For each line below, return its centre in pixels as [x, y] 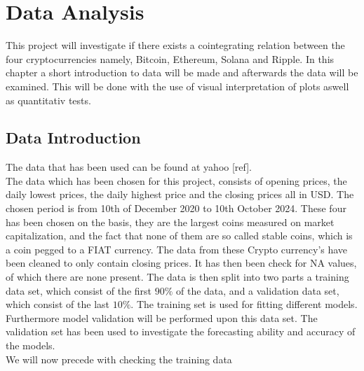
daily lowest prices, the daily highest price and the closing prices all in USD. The [180, 194]
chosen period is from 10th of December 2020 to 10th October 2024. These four [176, 208]
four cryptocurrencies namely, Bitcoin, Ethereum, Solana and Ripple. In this [170, 58]
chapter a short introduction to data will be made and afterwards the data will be [182, 72]
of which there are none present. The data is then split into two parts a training [177, 277]
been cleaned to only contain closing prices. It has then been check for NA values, [181, 263]
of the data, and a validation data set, [258, 290]
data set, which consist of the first [79, 290]
